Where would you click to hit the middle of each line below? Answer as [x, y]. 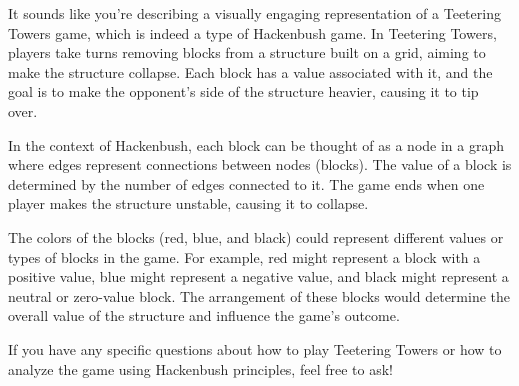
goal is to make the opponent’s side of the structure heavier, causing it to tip [243, 91]
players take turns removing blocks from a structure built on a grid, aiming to [247, 52]
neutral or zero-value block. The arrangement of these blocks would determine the [259, 295]
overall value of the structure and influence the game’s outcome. [204, 315]
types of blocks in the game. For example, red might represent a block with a [244, 256]
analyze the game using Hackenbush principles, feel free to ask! [200, 368]
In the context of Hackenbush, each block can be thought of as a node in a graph [256, 144]
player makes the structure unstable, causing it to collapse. [188, 203]
